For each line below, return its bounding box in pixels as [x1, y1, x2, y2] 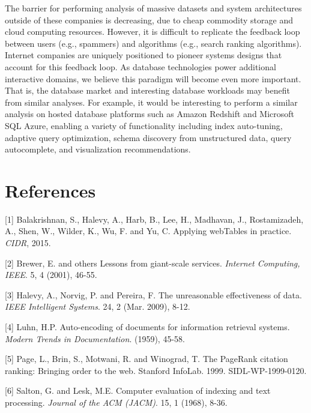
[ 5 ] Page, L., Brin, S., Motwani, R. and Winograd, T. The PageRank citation [5, 352, 288, 365]
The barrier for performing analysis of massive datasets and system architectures [5, 2, 302, 14]
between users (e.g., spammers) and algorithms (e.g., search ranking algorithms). [5, 37, 302, 49]
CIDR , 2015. [5, 237, 51, 249]
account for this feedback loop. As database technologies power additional [5, 60, 276, 73]
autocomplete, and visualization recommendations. [5, 143, 191, 155]
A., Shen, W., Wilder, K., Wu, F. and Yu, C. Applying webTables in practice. [5, 225, 292, 237]
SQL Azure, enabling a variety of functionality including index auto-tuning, [5, 119, 283, 131]
